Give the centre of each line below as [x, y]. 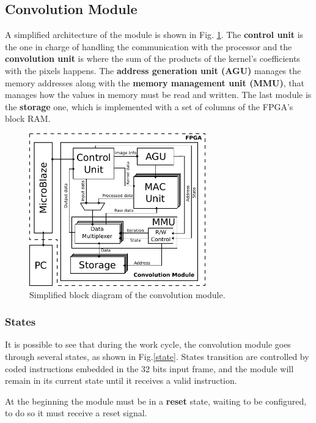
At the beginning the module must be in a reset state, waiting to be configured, [156, 401]
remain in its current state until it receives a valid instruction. [121, 380]
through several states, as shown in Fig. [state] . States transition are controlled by [157, 357]
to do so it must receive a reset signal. [76, 413]
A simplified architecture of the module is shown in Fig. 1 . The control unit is [154, 35]
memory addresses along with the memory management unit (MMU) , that [155, 82]
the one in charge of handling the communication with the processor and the [149, 46]
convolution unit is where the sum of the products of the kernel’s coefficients [152, 58]
